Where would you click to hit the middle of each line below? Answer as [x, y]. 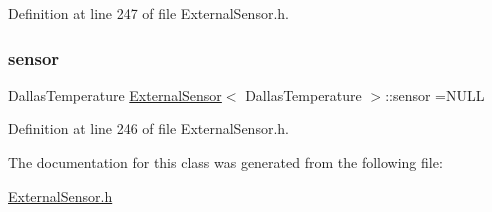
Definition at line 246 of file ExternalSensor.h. [148, 128]
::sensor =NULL [435, 94]
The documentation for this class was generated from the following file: [225, 162]
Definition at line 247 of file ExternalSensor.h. [148, 13]
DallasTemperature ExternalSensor [115, 94]
